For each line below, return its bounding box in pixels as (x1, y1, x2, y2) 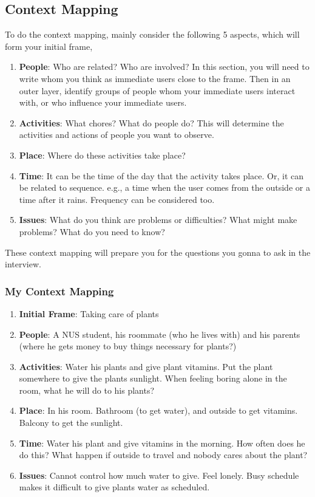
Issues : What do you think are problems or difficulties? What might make (19, 213, 297, 226)
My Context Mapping (5, 283, 114, 298)
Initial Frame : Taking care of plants (19, 307, 159, 320)
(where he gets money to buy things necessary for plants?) (19, 340, 237, 352)
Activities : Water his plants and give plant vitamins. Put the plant (19, 360, 273, 372)
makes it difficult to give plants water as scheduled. (19, 481, 210, 493)
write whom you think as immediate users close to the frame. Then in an (19, 72, 291, 84)
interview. (5, 258, 41, 270)
